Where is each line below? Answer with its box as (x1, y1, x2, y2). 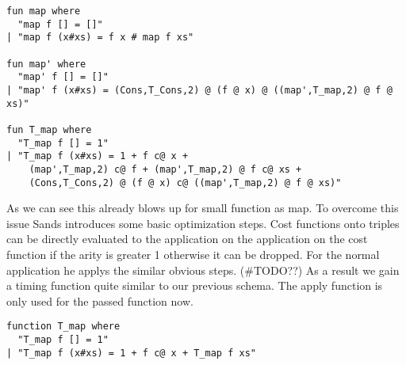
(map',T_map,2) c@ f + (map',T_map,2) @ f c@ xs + (29, 163, 302, 175)
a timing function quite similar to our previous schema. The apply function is (6, 277, 383, 294)
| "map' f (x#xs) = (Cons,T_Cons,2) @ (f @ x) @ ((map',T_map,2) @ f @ (6, 84, 393, 96)
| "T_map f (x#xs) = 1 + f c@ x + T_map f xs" (6, 347, 256, 359)
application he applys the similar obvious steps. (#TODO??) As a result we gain (6, 261, 400, 278)
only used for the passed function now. (6, 292, 193, 309)
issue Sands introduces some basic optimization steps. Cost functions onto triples (6, 215, 400, 231)
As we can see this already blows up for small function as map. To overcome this (6, 200, 399, 216)
